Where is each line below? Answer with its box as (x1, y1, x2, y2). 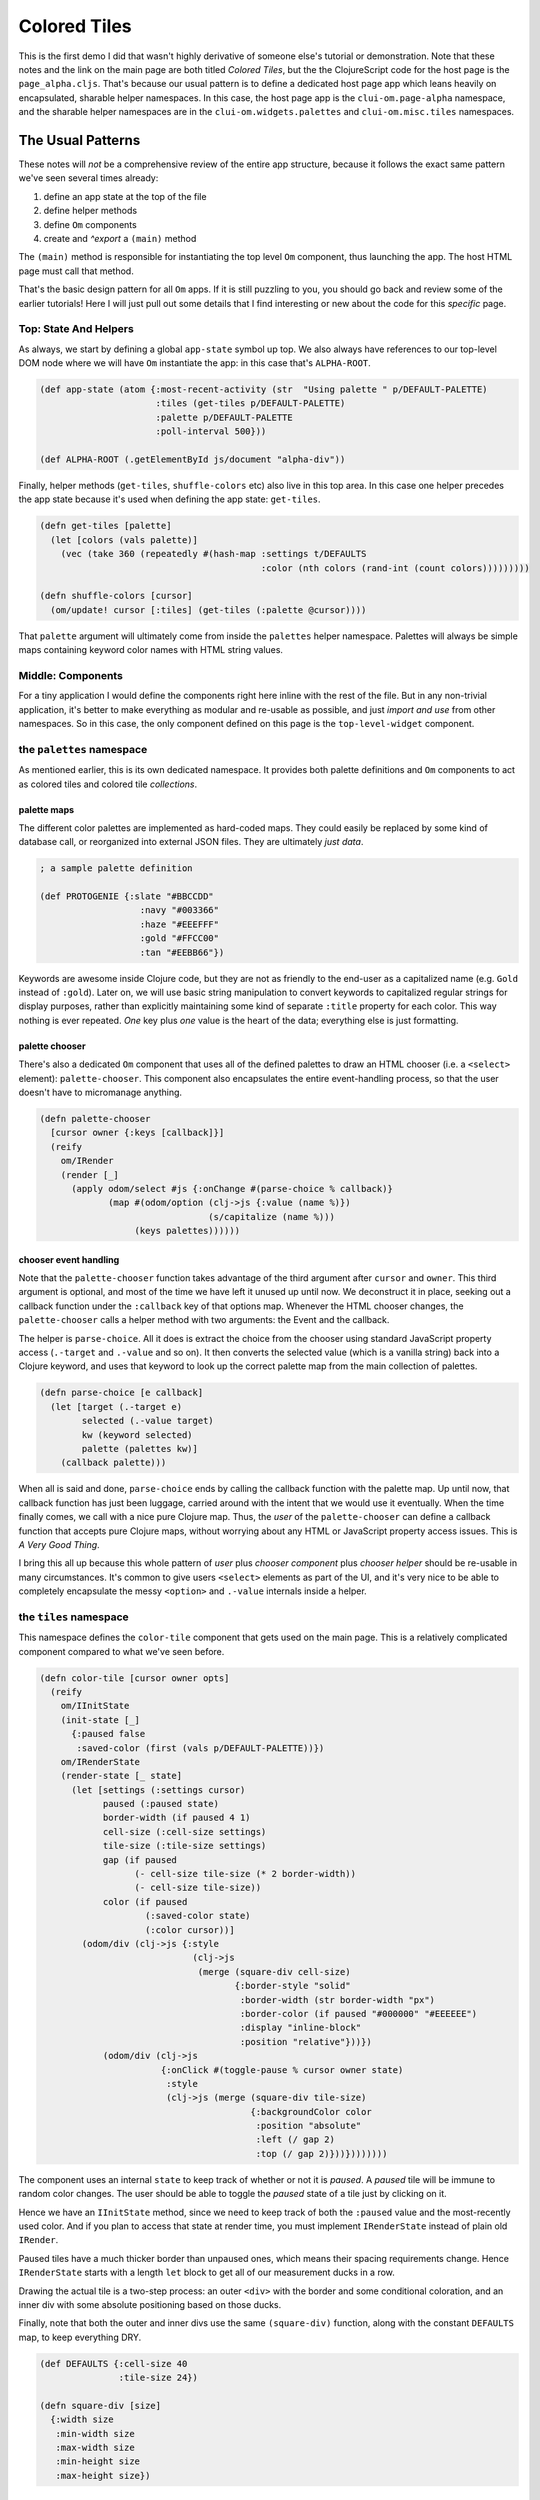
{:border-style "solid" (234, 1980, 351, 1992)
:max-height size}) (55, 2470, 151, 2481)
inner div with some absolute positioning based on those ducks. (18, 2298, 282, 2310)
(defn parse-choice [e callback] (39, 1387, 204, 1399)
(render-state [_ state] (60, 1770, 183, 1782)
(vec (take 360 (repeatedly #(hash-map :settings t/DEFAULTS (60, 548, 367, 560)
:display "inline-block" (239, 2022, 362, 2034)
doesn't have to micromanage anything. (18, 1086, 183, 1098)
